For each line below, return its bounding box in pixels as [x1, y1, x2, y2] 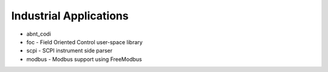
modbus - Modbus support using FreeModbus [26, 55, 142, 63]
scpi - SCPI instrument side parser [26, 47, 113, 54]
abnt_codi [26, 30, 52, 38]
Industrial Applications [11, 9, 129, 22]
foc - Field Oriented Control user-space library [26, 38, 143, 45]
